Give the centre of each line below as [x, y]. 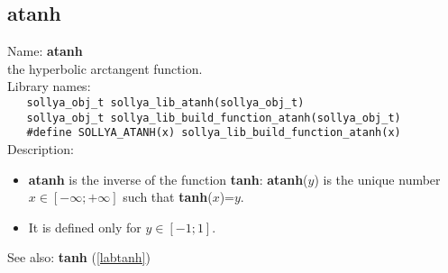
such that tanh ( [168, 197]
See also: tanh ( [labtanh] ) [79, 257]
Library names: [49, 86]
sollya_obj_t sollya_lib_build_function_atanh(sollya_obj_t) [214, 118]
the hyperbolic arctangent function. [105, 68]
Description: [41, 148]
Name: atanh [45, 51]
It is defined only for [85, 227]
